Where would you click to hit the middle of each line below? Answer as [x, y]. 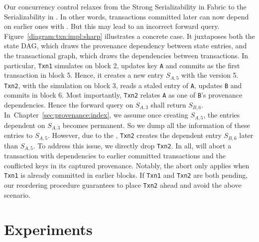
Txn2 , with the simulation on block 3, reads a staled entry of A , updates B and [123, 85]
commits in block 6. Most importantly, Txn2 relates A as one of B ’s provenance [123, 95]
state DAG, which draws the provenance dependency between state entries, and [126, 46]
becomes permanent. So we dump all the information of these [156, 125]
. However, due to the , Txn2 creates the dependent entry [134, 135]
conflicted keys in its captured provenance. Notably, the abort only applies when [127, 165]
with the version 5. [210, 75]
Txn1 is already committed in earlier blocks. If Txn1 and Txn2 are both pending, [126, 175]
